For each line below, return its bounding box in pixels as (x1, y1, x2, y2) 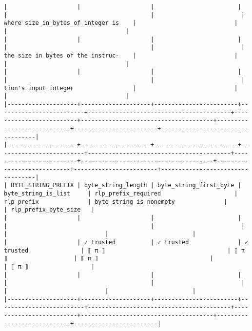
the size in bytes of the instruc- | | (4, 52, 238, 59)
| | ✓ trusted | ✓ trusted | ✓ (4, 239, 249, 246)
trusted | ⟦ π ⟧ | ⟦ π (4, 247, 245, 254)
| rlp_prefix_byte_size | (4, 206, 95, 214)
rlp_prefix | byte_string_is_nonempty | (4, 198, 228, 205)
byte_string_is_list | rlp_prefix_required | (4, 190, 238, 197)
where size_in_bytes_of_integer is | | (4, 19, 238, 27)
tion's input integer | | (4, 84, 238, 92)
